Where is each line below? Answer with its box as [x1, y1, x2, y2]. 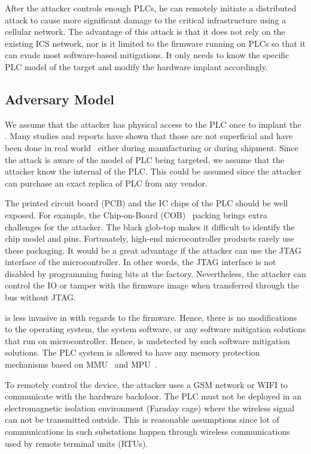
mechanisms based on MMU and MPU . [5, 358, 157, 371]
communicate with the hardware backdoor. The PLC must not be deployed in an [5, 390, 302, 402]
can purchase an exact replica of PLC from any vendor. [5, 176, 208, 189]
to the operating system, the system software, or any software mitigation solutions [5, 323, 306, 335]
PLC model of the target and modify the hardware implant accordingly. [5, 60, 268, 73]
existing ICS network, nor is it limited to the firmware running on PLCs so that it [5, 37, 306, 49]
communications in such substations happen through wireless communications [5, 425, 290, 438]
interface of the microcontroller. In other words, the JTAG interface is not [5, 255, 276, 268]
